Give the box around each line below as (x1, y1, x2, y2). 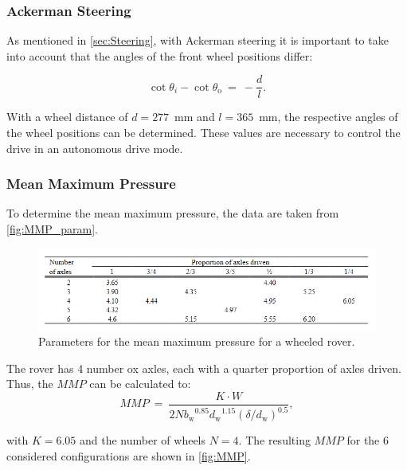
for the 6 (346, 432, 389, 448)
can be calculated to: (89, 375, 191, 392)
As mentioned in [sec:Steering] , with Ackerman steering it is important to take (6, 32, 389, 49)
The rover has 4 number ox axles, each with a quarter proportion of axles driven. (6, 359, 401, 376)
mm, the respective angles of (259, 108, 398, 125)
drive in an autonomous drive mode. (6, 139, 183, 156)
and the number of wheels (80, 432, 206, 448)
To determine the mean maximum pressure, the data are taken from (6, 205, 339, 221)
